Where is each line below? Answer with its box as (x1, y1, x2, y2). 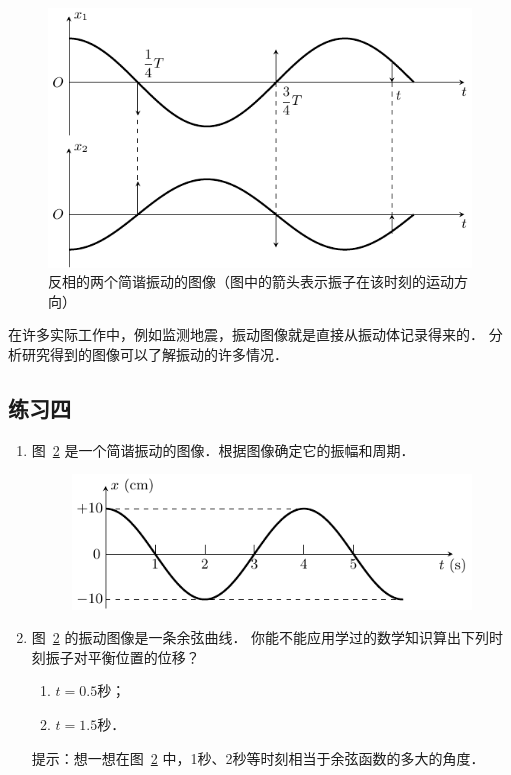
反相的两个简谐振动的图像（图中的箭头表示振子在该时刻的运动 (48, 271, 454, 292)
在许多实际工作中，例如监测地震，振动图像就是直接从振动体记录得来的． (8, 324, 484, 345)
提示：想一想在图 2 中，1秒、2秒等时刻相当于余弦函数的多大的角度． (31, 747, 485, 768)
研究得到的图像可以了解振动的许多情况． (21, 343, 288, 364)
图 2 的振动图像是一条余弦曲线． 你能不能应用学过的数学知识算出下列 (31, 627, 490, 648)
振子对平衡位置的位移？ (45, 646, 200, 667)
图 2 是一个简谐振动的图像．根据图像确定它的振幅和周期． (31, 439, 415, 460)
